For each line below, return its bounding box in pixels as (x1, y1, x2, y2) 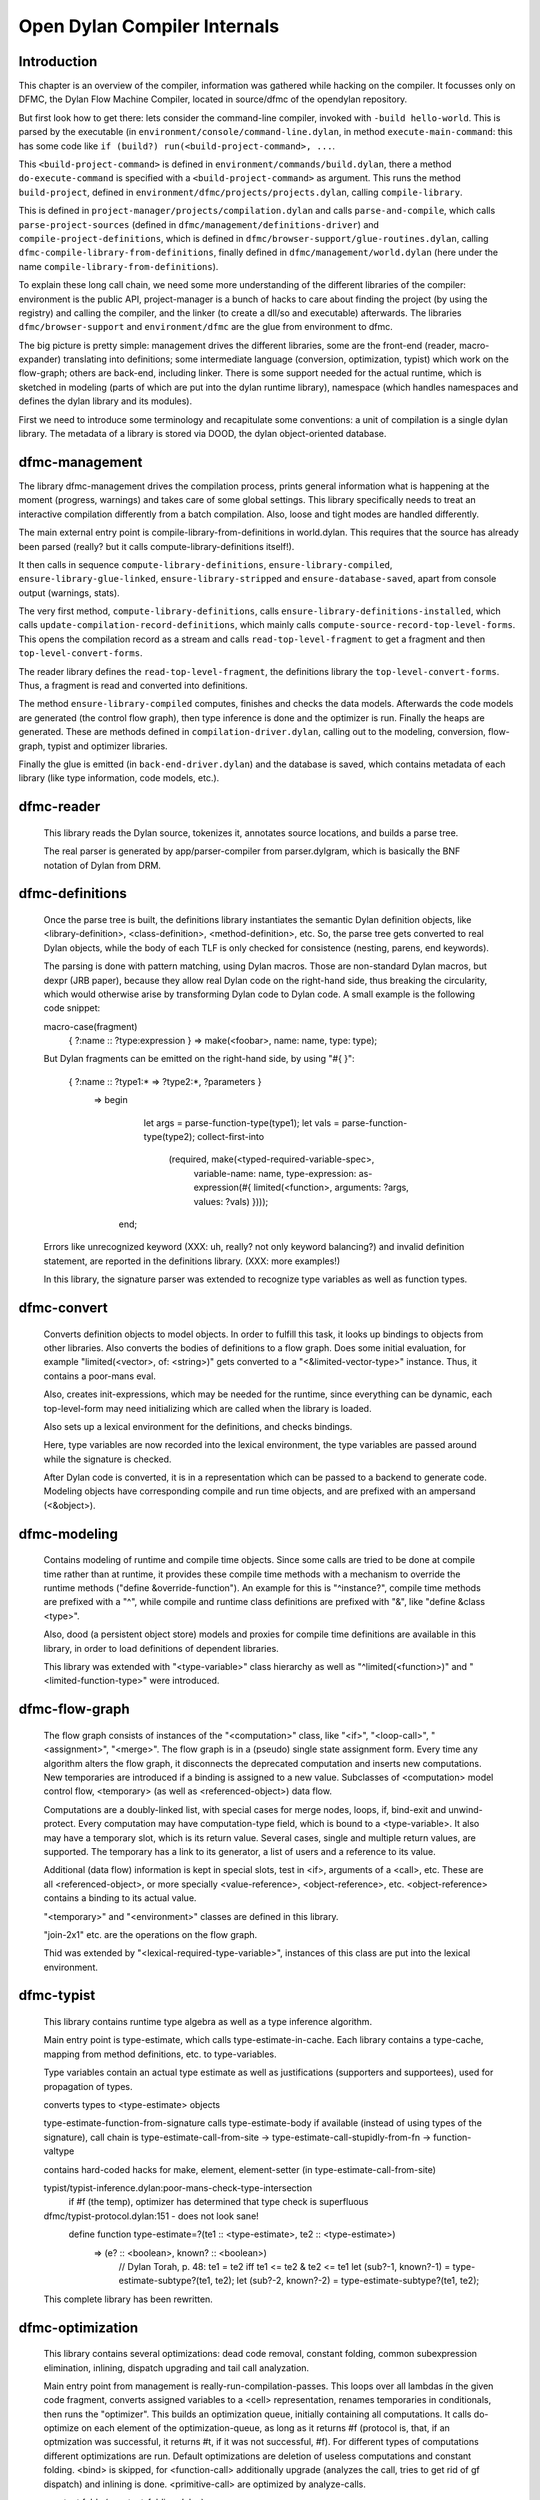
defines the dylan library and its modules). (18, 395, 193, 407)
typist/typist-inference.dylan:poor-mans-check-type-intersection (43, 2181, 313, 2194)
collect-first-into (196, 1131, 265, 1143)
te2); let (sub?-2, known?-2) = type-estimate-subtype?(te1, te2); (215, 2275, 480, 2287)
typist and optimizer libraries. (47, 740, 169, 752)
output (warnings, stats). (18, 586, 120, 599)
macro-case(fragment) (43, 1020, 138, 1032)
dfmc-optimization (18, 2319, 139, 2336)
